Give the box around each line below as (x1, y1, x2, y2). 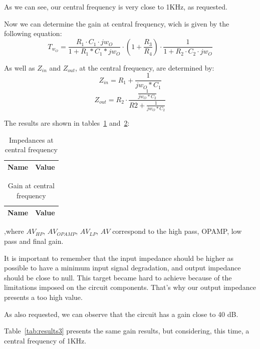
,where (4, 226, 24, 236)
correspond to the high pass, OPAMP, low (112, 226, 242, 236)
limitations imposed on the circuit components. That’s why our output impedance (4, 282, 256, 292)
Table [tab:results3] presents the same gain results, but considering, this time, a (4, 325, 249, 336)
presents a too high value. (4, 291, 83, 302)
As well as (4, 62, 35, 73)
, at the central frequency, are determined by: (75, 62, 214, 73)
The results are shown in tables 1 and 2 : (4, 118, 130, 128)
